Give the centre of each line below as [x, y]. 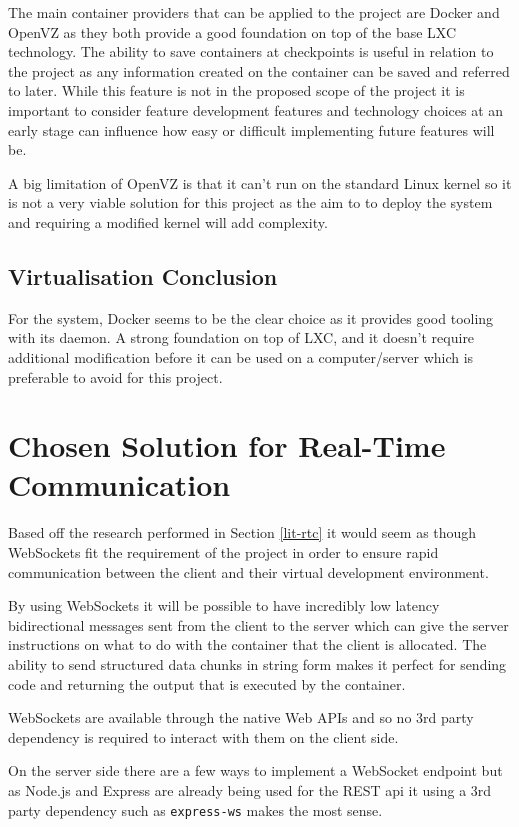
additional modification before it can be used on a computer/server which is [241, 356]
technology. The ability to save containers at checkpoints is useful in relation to [251, 51]
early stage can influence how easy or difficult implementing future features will [251, 129]
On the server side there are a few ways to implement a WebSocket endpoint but [255, 770]
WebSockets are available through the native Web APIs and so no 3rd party [241, 717]
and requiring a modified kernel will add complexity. [168, 221]
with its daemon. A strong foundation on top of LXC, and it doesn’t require [241, 337]
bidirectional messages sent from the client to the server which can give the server [258, 624]
